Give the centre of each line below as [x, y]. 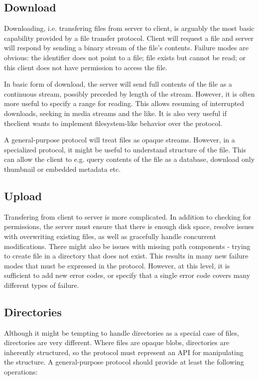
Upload [23, 195]
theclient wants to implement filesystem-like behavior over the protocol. [113, 123]
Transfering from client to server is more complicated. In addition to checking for [128, 216]
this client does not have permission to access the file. [86, 67]
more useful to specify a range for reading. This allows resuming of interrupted [124, 103]
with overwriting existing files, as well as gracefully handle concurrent [110, 236]
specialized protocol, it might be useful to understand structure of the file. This [125, 149]
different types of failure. [42, 285]
